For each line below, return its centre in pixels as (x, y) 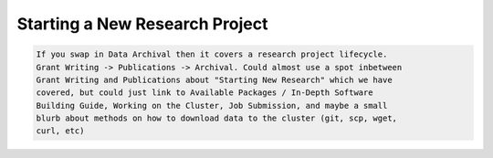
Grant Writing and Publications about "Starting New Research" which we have (214, 79)
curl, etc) (60, 131)
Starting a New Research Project (142, 24)
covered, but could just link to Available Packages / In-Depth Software (205, 93)
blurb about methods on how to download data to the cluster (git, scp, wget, (216, 118)
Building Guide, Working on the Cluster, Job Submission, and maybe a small (212, 105)
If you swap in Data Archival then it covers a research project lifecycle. (212, 54)
